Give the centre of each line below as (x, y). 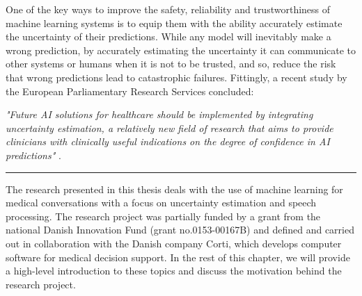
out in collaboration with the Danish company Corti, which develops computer (174, 243)
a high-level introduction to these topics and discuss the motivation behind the (174, 271)
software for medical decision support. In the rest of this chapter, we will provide (178, 257)
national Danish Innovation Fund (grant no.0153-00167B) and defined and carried (180, 230)
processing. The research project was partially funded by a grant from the (163, 216)
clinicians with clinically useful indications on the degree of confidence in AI (168, 141)
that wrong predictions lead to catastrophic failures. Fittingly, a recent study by (176, 77)
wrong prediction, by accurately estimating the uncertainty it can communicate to (181, 50)
